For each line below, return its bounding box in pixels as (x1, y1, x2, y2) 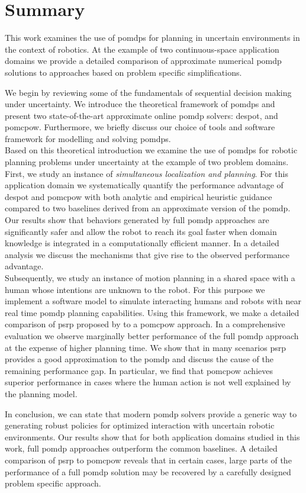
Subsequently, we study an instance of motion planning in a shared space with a (5, 272, 295, 283)
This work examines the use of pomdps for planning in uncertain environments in (5, 31, 300, 44)
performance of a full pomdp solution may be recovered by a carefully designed (5, 465, 291, 478)
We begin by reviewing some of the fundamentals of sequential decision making (5, 86, 292, 98)
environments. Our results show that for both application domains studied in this (5, 430, 300, 443)
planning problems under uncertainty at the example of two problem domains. (5, 156, 289, 168)
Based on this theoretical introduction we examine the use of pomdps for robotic (5, 144, 298, 156)
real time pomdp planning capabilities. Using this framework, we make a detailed (5, 306, 299, 318)
